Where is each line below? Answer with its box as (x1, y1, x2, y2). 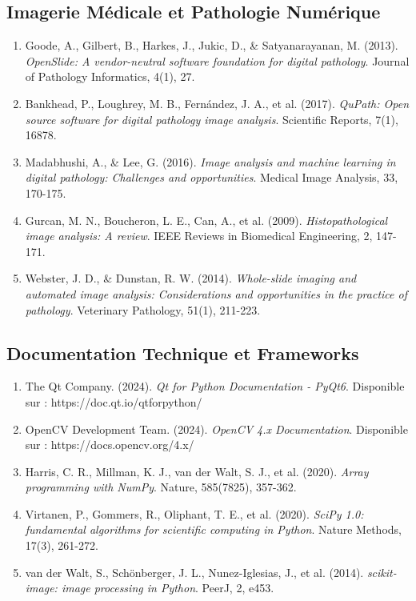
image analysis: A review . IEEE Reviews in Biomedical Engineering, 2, (25, 227, 373, 244)
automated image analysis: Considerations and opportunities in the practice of (25, 285, 407, 302)
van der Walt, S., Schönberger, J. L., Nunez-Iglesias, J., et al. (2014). (25, 563, 364, 580)
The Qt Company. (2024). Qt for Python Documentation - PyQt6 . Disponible (25, 378, 405, 395)
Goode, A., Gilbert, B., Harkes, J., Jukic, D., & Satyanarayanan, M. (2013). (25, 37, 398, 54)
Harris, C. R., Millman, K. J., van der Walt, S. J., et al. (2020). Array (25, 463, 369, 479)
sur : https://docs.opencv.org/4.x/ (25, 436, 194, 453)
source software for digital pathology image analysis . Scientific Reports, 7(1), (25, 110, 398, 127)
